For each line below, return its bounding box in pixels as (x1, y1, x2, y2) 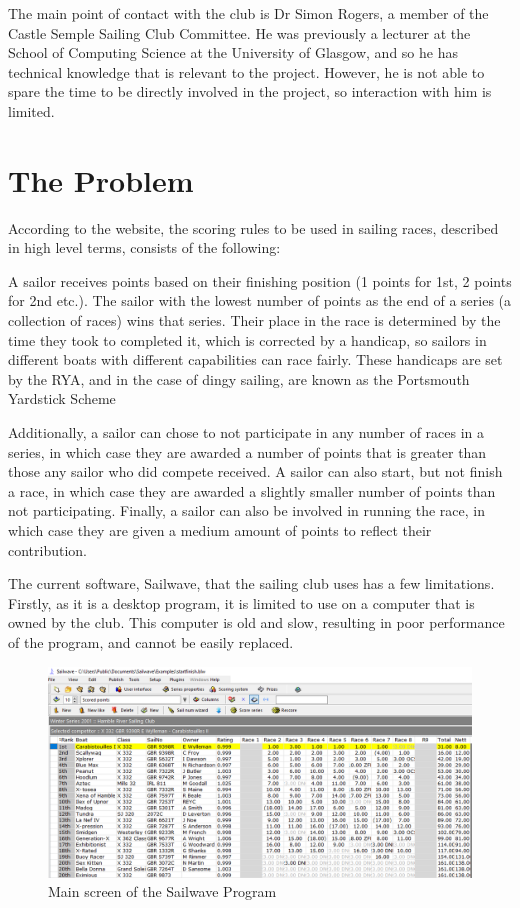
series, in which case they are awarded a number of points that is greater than (8, 441, 487, 462)
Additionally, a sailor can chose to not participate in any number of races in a (8, 422, 485, 443)
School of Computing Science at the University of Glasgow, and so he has (8, 42, 458, 63)
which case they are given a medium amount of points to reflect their (8, 520, 432, 540)
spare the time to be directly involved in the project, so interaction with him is (8, 81, 492, 102)
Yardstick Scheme (8, 388, 116, 409)
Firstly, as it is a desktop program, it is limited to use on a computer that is (8, 592, 475, 613)
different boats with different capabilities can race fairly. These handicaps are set (8, 349, 503, 370)
